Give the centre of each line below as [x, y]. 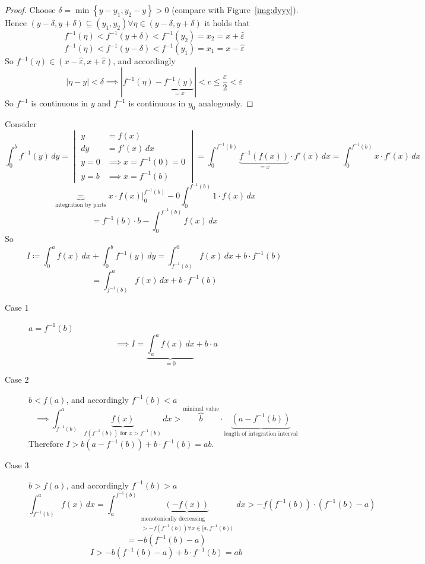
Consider [21, 123]
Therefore [46, 444]
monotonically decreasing [173, 519]
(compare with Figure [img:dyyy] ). [235, 10]
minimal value [201, 409]
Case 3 [17, 465]
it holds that [227, 23]
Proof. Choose [30, 10]
